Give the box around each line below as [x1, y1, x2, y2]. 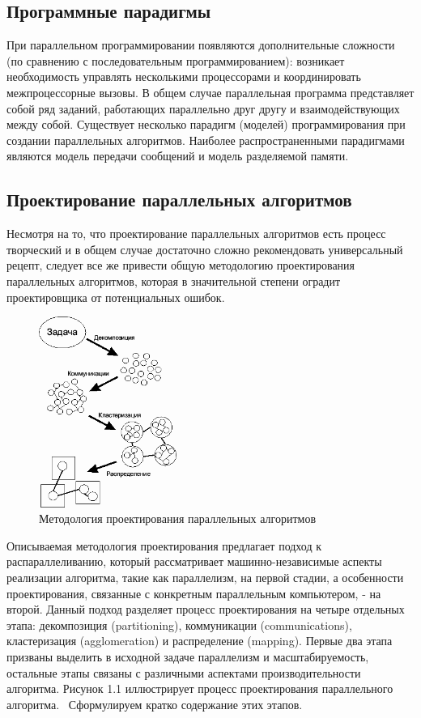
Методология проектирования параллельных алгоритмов [39, 510, 317, 527]
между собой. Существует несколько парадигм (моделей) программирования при [6, 116, 406, 133]
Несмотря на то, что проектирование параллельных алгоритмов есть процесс [6, 225, 386, 242]
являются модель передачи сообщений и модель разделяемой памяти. [6, 147, 349, 164]
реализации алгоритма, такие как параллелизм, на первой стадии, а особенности [6, 568, 404, 585]
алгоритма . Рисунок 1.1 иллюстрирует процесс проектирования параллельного [6, 680, 393, 697]
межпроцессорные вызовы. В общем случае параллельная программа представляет [6, 83, 415, 100]
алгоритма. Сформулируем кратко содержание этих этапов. [6, 695, 303, 712]
